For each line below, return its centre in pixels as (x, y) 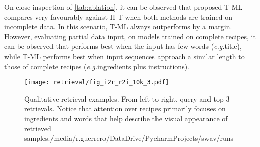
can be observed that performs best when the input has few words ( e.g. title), (123, 46)
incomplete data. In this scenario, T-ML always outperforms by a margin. (118, 27)
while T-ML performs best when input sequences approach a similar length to (124, 56)
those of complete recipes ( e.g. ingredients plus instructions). (97, 66)
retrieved (38, 128)
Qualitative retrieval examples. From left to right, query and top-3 (127, 98)
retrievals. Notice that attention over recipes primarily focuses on (125, 108)
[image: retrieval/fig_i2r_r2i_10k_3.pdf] (97, 83)
